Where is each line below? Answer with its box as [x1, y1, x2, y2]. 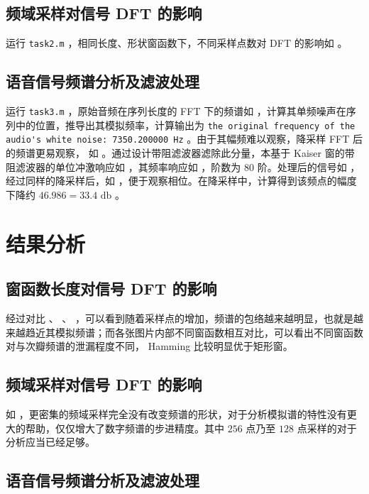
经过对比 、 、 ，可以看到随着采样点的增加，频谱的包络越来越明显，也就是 [6, 310, 353, 325]
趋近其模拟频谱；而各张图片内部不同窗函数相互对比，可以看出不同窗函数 [25, 324, 363, 339]
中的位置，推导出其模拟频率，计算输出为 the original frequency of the [15, 117, 356, 132]
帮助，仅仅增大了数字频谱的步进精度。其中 [25, 420, 224, 435]
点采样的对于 [297, 420, 357, 435]
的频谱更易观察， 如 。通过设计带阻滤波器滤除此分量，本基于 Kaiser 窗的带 [6, 146, 355, 160]
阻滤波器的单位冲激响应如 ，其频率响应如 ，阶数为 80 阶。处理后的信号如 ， [6, 159, 360, 174]
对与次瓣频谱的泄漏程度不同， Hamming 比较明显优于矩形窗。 [6, 339, 293, 353]
